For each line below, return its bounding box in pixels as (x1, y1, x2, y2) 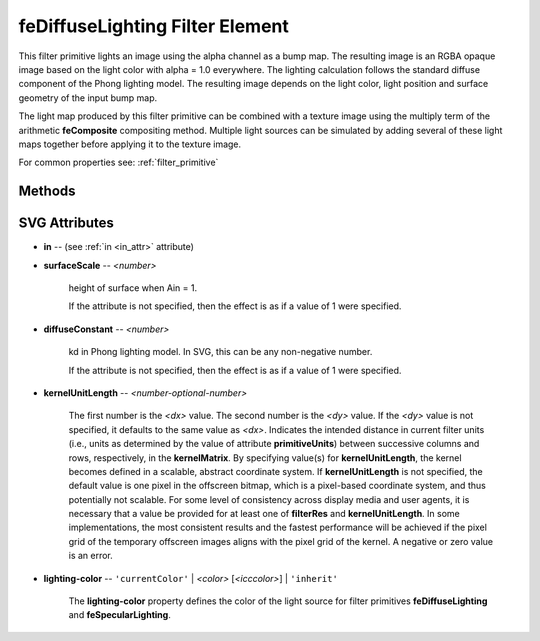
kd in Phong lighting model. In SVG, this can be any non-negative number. (68, 346, 373, 358)
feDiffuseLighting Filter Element (18, 15, 289, 37)
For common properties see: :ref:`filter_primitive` (18, 156, 219, 169)
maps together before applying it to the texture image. (18, 138, 242, 150)
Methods (18, 183, 76, 200)
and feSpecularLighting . (68, 609, 172, 621)
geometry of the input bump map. (18, 91, 158, 104)
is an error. (68, 550, 114, 562)
